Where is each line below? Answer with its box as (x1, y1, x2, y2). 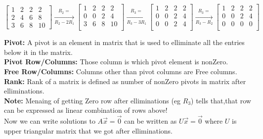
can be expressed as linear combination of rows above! (4, 105, 168, 115)
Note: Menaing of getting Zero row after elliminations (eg (4, 95, 181, 105)
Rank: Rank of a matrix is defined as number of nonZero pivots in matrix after (4, 76, 246, 86)
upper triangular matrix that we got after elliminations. (4, 125, 173, 136)
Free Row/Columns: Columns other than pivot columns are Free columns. (4, 66, 237, 76)
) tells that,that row (191, 95, 251, 105)
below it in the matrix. (4, 46, 73, 57)
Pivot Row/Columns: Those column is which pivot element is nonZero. (4, 56, 228, 67)
